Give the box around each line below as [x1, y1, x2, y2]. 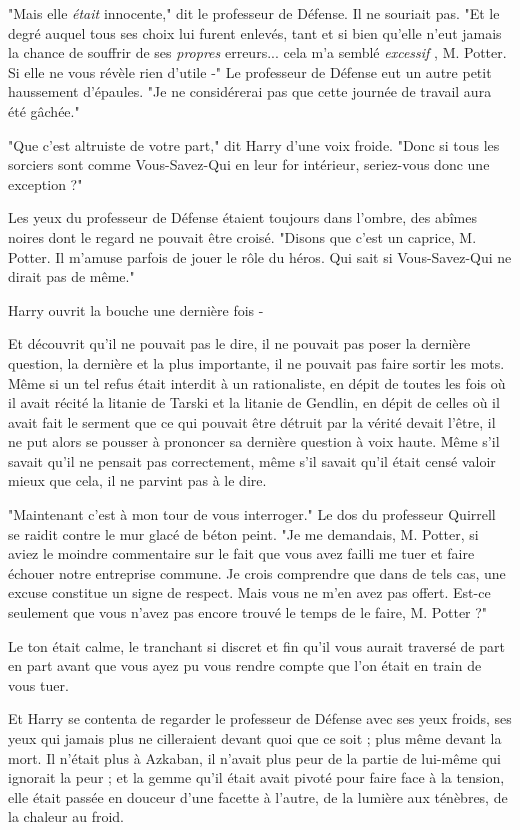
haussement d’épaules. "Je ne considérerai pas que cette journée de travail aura [8, 81, 492, 102]
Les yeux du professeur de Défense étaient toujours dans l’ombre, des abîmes [8, 207, 477, 228]
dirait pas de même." [8, 266, 135, 287]
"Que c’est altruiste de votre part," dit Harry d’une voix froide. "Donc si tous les [8, 134, 500, 155]
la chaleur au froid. [8, 806, 124, 827]
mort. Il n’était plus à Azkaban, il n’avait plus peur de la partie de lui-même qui [8, 747, 502, 768]
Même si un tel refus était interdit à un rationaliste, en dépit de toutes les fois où [8, 372, 506, 393]
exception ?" [8, 173, 83, 194]
